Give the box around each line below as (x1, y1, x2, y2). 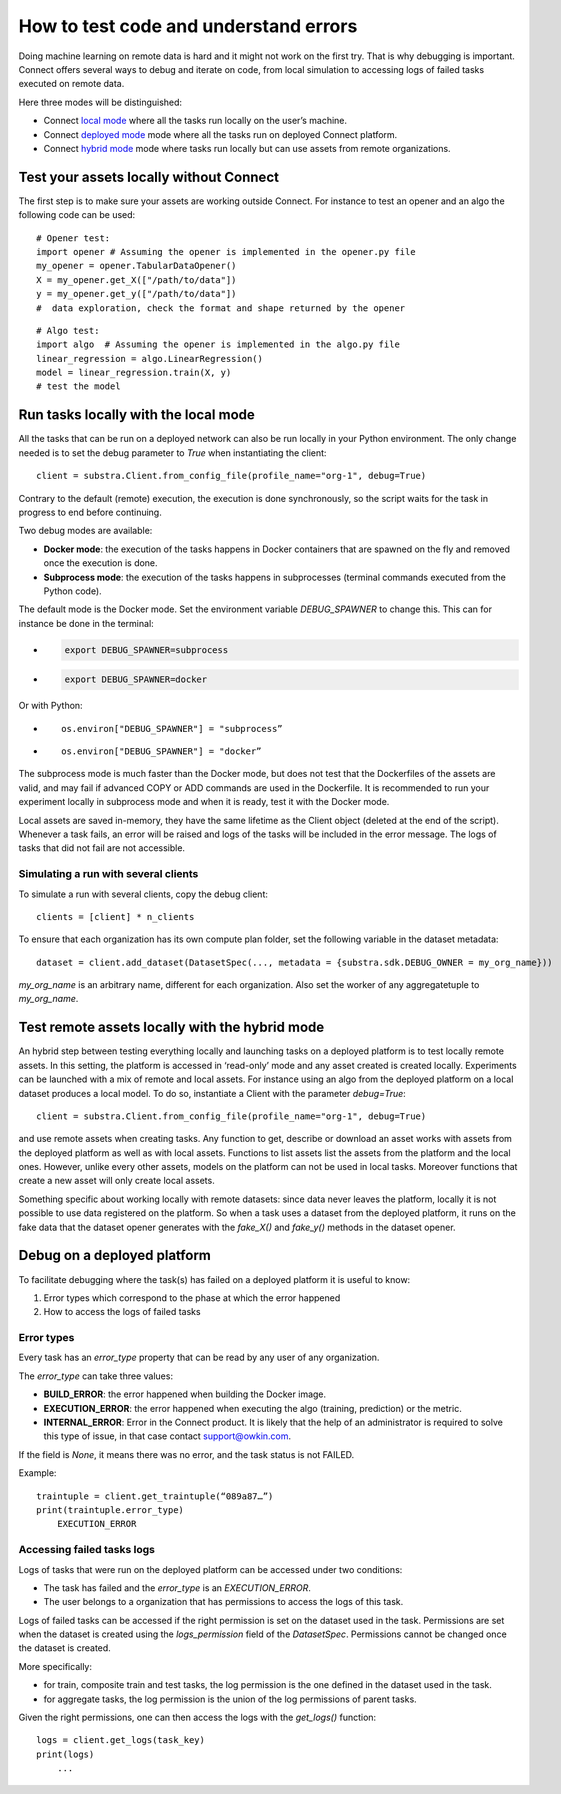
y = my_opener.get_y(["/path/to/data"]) (36, 288, 237, 300)
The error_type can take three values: (18, 1370, 174, 1382)
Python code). (43, 585, 102, 597)
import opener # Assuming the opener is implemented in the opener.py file (36, 246, 416, 257)
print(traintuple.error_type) (36, 1505, 185, 1515)
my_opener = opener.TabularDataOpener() (36, 260, 237, 272)
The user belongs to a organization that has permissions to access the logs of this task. (43, 1596, 404, 1608)
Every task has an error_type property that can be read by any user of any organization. (18, 1351, 380, 1364)
